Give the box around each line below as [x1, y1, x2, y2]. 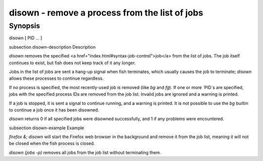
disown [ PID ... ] [9, 35, 42, 41]
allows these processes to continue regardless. [9, 75, 104, 81]
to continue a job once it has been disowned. [9, 107, 99, 113]
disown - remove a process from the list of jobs [9, 7, 204, 18]
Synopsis [9, 21, 40, 30]
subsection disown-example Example [9, 125, 85, 131]
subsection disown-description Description [9, 44, 96, 50]
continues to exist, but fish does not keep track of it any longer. [9, 60, 136, 66]
